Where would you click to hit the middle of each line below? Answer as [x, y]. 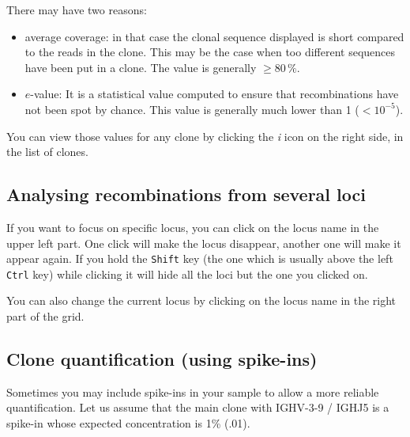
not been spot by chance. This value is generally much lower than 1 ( [192, 109]
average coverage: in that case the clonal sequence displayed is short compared [214, 36]
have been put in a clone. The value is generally [141, 67]
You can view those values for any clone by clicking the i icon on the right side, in [205, 136]
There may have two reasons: [77, 9]
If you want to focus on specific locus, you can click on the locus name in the [193, 227]
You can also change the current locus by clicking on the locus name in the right [201, 300]
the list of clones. [47, 152]
